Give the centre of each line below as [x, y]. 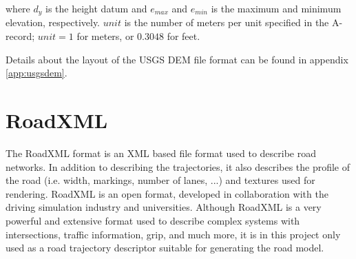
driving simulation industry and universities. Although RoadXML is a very [164, 207]
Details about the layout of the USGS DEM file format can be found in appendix [177, 59]
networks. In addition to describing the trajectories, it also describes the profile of [178, 166]
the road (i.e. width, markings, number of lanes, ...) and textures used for [160, 180]
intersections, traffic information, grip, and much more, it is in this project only [173, 234]
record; [20, 36]
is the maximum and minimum [276, 8]
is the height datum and [96, 8]
